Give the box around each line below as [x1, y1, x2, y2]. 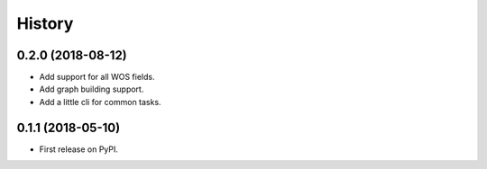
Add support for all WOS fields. [39, 72, 155, 83]
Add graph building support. [39, 84, 144, 94]
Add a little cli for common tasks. [39, 96, 161, 107]
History [16, 13, 74, 33]
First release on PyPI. [39, 144, 119, 155]
